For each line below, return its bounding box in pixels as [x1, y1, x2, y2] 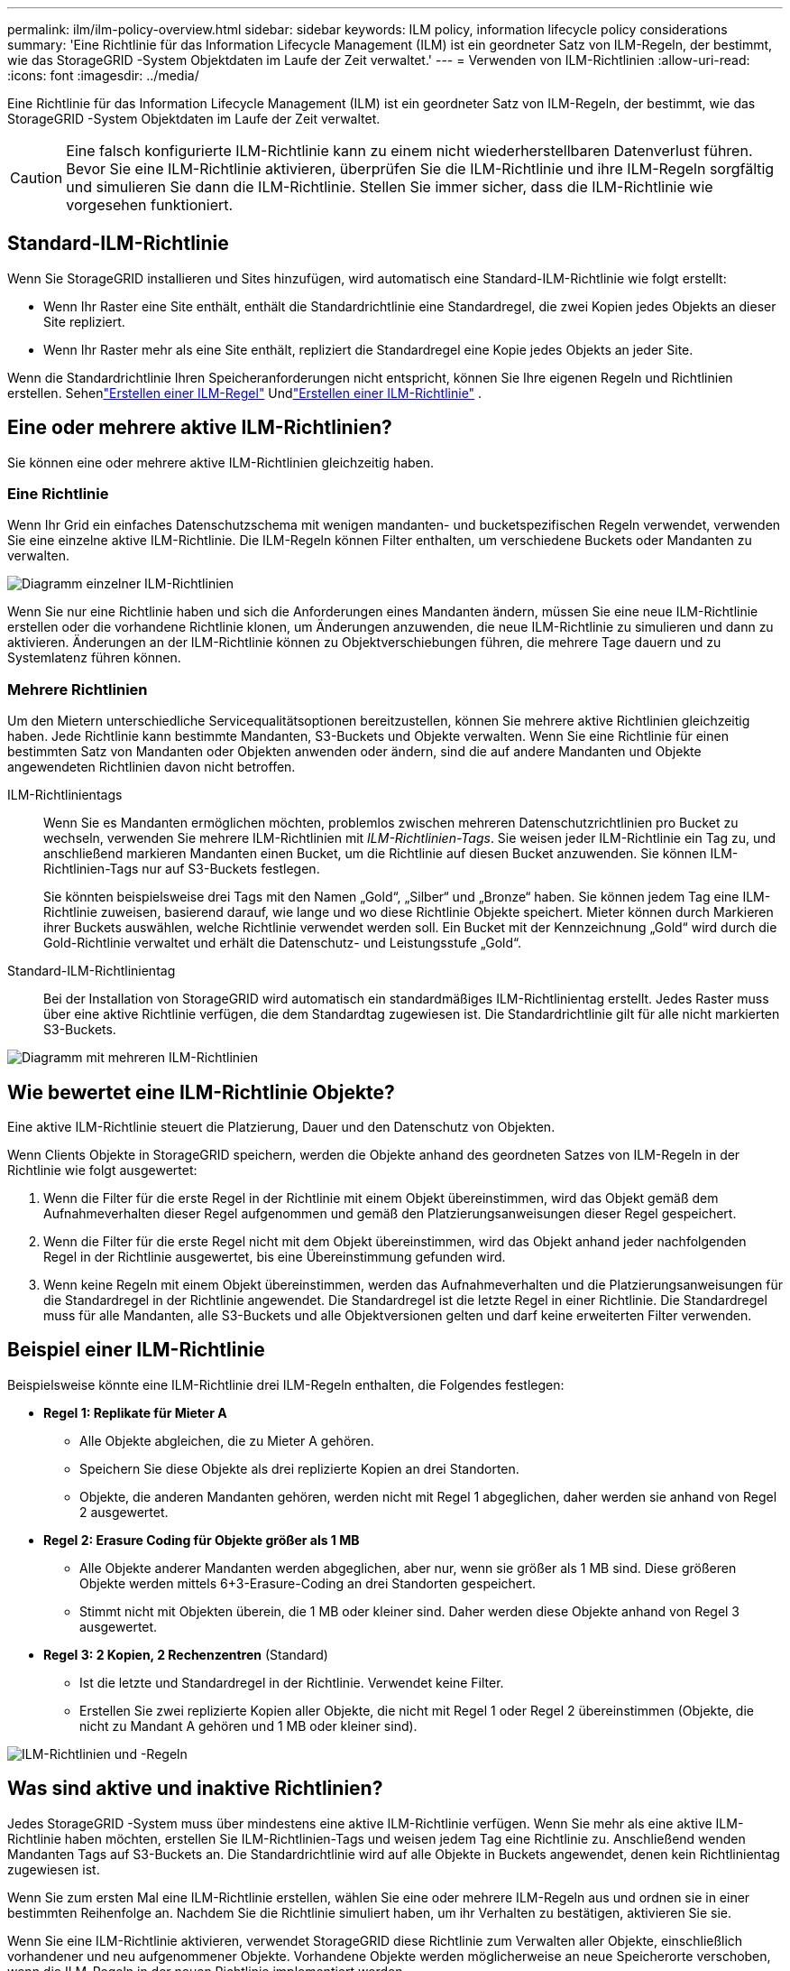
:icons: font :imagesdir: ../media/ [7, 68, 199, 83]
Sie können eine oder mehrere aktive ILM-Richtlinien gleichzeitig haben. [7, 454, 435, 470]
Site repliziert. [43, 313, 125, 329]
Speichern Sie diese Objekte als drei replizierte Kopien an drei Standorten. [79, 1460, 519, 1476]
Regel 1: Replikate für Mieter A [43, 1404, 227, 1420]
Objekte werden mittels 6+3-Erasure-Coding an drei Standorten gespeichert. [79, 1575, 537, 1591]
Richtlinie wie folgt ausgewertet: [7, 1162, 197, 1179]
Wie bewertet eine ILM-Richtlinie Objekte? [7, 1080, 395, 1104]
